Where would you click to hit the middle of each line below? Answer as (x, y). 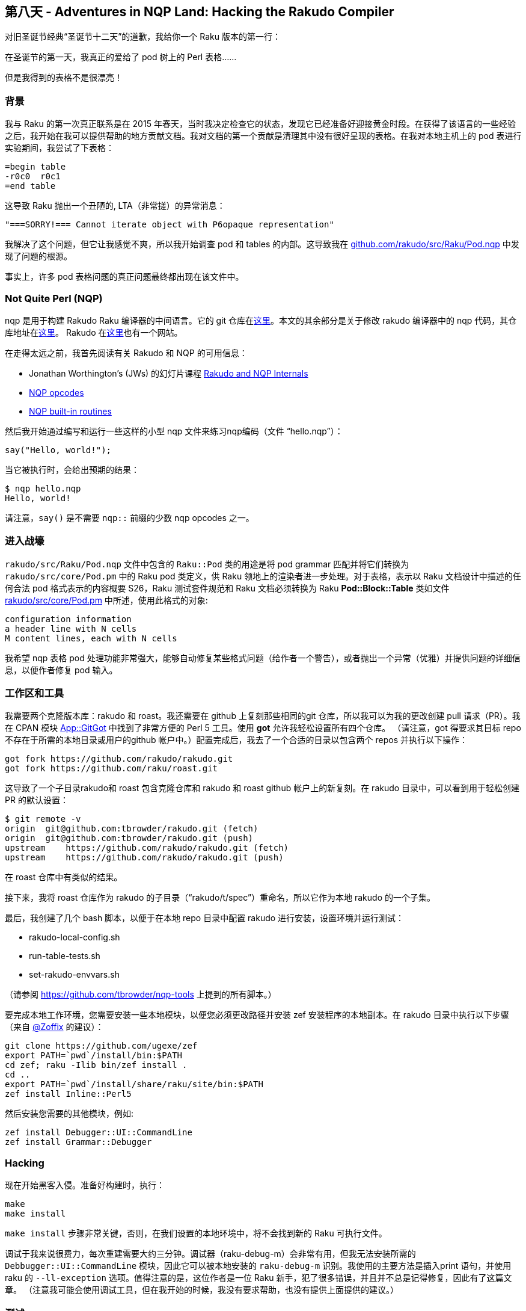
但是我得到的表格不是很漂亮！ (64, 78)
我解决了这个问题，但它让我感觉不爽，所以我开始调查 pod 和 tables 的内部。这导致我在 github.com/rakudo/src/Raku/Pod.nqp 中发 (262, 244)
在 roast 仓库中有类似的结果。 (64, 877)
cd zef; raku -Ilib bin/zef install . (96, 1065)
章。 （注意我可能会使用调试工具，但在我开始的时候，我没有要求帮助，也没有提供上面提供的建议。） (202, 1290)
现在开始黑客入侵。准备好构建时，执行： (85, 1185)
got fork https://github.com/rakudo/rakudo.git (119, 759)
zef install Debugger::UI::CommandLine (99, 1133)
